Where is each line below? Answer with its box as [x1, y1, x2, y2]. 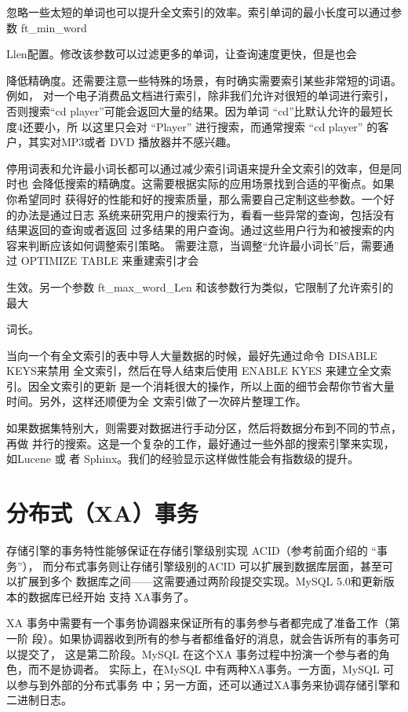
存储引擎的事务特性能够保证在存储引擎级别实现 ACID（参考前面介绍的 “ [6, 541, 377, 558]
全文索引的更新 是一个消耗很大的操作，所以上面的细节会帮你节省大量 [38, 377, 395, 394]
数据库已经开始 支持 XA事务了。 [27, 588, 195, 604]
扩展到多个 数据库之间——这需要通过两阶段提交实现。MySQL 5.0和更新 [16, 573, 384, 589]
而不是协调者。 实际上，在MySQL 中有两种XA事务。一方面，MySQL [27, 661, 380, 677]
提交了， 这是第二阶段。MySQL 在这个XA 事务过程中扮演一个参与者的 [16, 645, 379, 662]
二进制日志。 [6, 692, 72, 708]
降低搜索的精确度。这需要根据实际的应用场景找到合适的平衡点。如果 [42, 175, 395, 192]
